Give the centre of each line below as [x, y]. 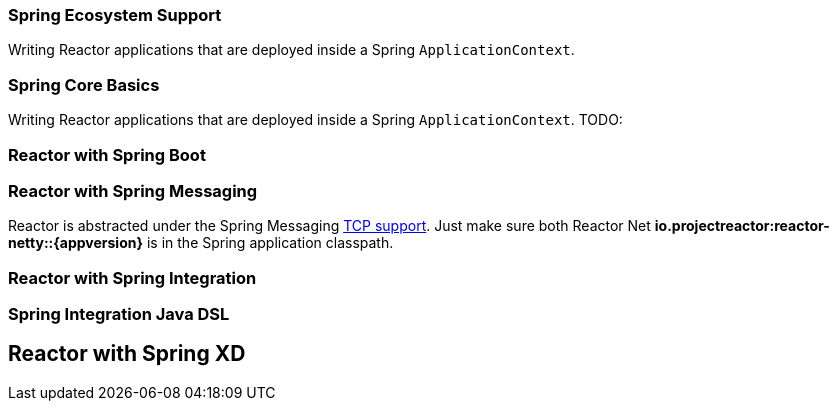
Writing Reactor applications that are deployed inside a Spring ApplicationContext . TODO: [315, 120]
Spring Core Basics [84, 84]
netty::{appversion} [76, 243]
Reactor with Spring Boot [107, 154]
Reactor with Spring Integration [132, 277]
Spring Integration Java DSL [119, 314]
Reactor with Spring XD [127, 354]
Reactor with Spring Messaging [133, 190]
